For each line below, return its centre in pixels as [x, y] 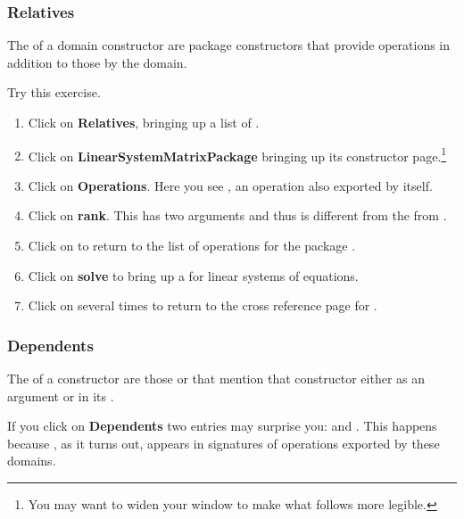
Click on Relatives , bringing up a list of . [144, 122]
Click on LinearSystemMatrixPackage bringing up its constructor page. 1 [237, 154]
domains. [32, 461]
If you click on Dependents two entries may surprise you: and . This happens [222, 426]
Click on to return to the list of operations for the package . [192, 246]
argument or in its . [61, 395]
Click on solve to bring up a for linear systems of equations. [193, 275]
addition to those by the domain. [97, 62]
